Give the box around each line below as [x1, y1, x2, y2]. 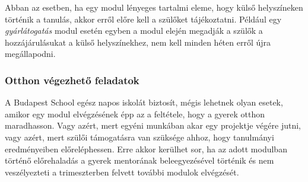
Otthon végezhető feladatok [5, 72, 139, 87]
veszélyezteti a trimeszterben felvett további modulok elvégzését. [5, 165, 239, 178]
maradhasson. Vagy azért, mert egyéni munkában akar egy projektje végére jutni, [5, 119, 301, 132]
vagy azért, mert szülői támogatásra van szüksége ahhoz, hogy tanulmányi [5, 130, 274, 143]
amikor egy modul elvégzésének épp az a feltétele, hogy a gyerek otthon [5, 107, 265, 120]
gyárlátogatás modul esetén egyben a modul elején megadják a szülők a [5, 24, 263, 37]
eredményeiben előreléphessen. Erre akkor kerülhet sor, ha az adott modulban [5, 142, 287, 155]
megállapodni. [5, 47, 56, 60]
